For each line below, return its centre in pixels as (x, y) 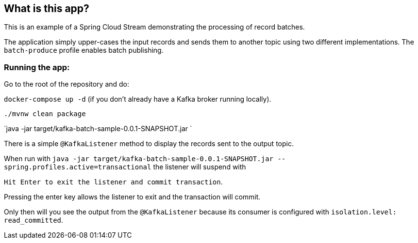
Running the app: (37, 67)
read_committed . (34, 220)
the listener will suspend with (200, 167)
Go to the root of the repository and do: (67, 84)
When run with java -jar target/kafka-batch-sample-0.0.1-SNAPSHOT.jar (139, 159)
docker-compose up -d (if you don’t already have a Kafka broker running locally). (138, 99)
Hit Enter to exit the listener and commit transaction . (113, 182)
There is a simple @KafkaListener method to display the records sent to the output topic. (149, 144)
